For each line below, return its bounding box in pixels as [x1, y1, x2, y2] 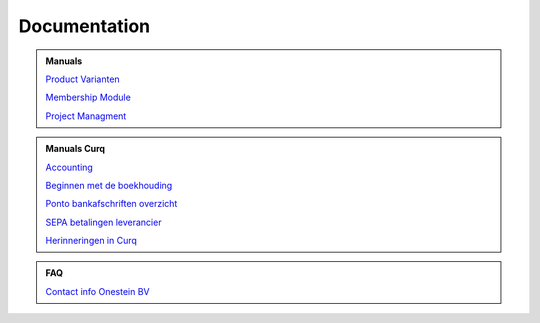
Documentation [18, 15, 151, 37]
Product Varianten [45, 73, 120, 85]
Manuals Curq [45, 143, 105, 155]
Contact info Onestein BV [45, 285, 150, 297]
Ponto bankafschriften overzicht [45, 198, 178, 210]
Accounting [45, 161, 94, 173]
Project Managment [45, 110, 127, 122]
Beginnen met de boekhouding [45, 179, 173, 191]
